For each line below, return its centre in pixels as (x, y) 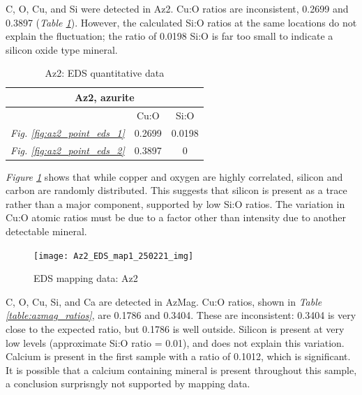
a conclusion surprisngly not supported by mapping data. (128, 383)
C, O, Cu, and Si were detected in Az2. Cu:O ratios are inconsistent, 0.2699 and (177, 8)
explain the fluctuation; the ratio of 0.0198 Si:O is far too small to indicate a (169, 36)
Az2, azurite (104, 97)
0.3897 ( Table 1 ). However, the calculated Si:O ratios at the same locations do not (181, 22)
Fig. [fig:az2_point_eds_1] (68, 132)
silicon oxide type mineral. (62, 49)
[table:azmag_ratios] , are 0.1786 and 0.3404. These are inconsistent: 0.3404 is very (181, 315)
